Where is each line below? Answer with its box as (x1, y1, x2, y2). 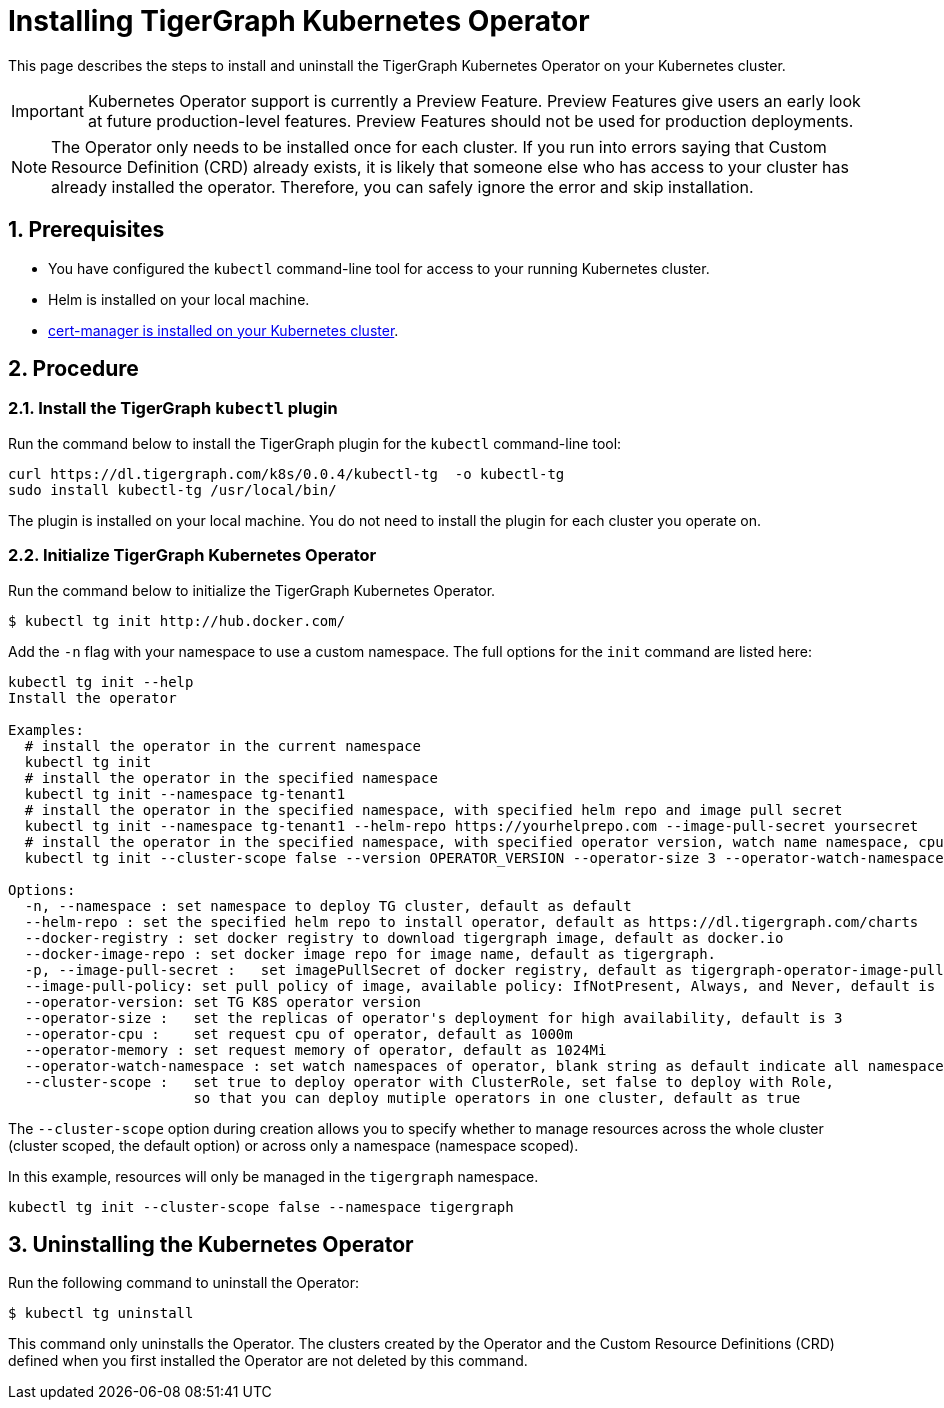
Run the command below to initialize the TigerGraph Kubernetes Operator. (8, 581, 496, 599)
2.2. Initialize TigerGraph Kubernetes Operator (8, 545, 377, 566)
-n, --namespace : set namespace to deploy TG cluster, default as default (24, 897, 632, 914)
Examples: (8, 721, 84, 738)
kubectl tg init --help (8, 673, 194, 690)
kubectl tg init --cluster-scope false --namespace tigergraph (8, 1198, 514, 1215)
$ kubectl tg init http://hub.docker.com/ (8, 612, 346, 629)
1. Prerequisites (8, 217, 165, 243)
